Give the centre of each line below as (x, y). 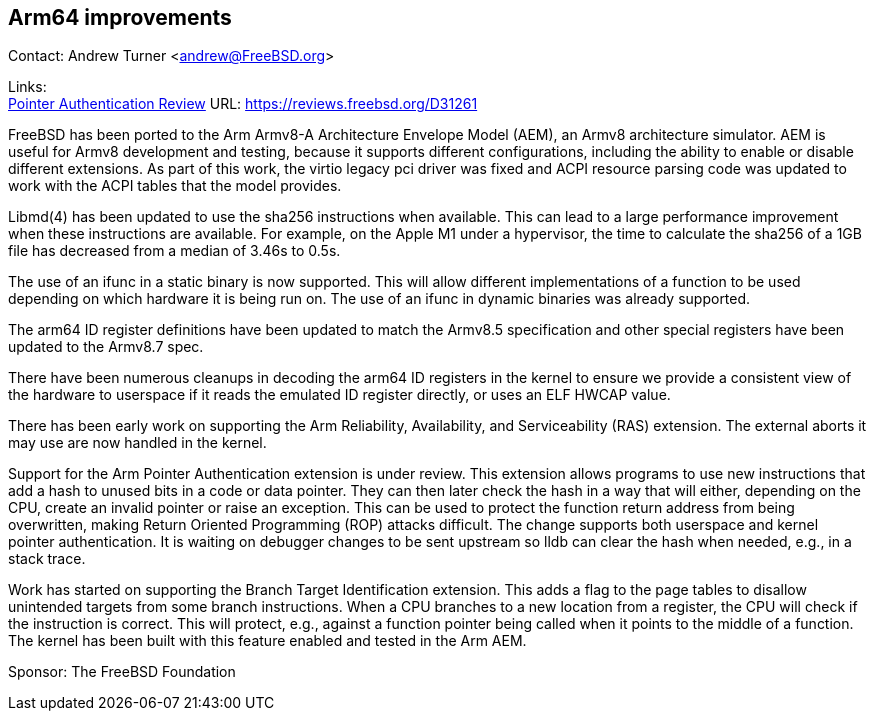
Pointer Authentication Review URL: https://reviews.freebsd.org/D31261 (243, 104)
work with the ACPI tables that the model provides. (175, 186)
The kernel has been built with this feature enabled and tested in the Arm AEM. (267, 641)
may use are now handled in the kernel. (137, 443)
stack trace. (47, 559)
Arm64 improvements (120, 17)
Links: (27, 87)
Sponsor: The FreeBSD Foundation (122, 672)
